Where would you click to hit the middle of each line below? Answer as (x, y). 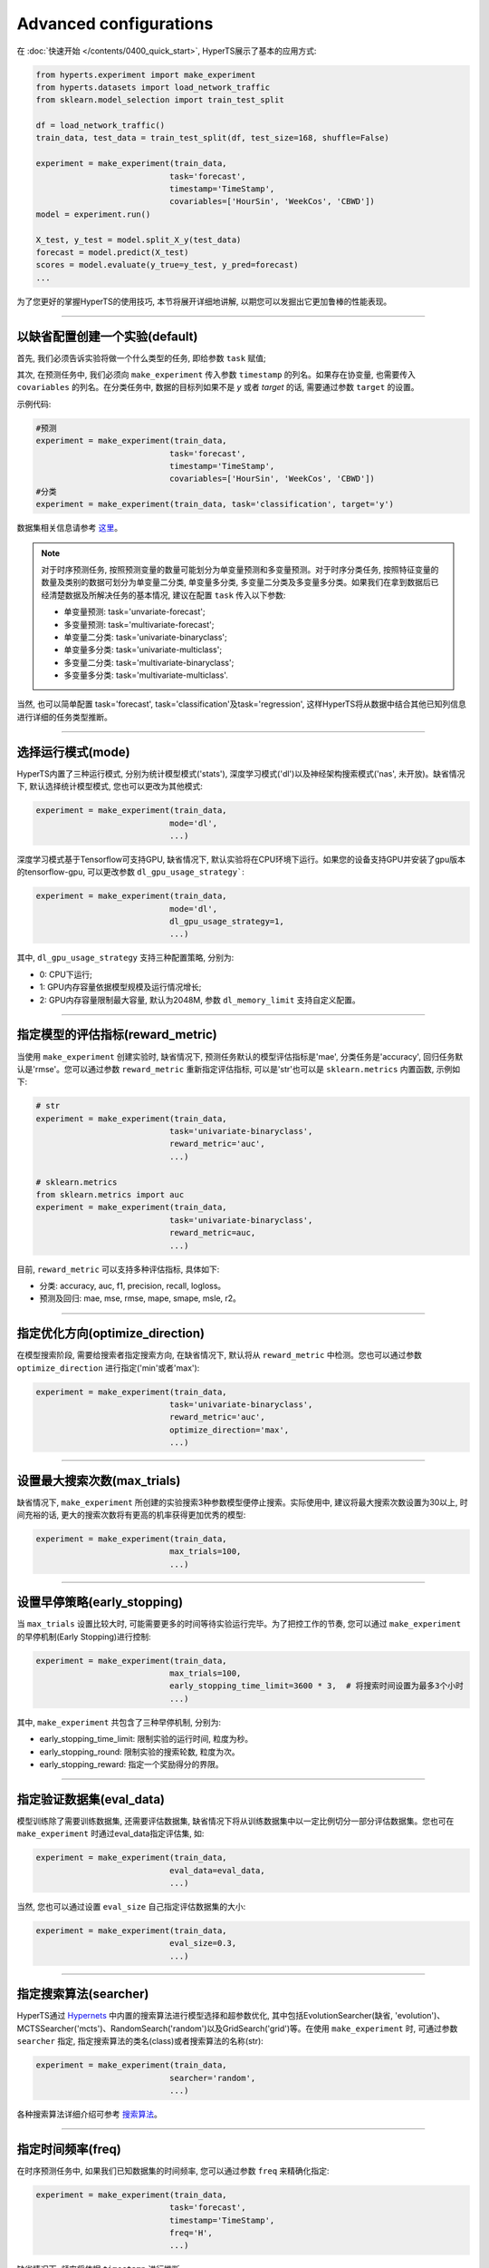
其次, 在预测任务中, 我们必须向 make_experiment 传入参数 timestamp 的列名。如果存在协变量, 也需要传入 (216, 375)
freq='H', (191, 2233)
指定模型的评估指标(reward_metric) (117, 1035)
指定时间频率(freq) (69, 2149)
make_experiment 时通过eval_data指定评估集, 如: (110, 1833)
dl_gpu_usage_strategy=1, (226, 922)
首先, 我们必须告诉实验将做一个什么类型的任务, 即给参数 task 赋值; (141, 357)
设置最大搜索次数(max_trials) (99, 1480)
